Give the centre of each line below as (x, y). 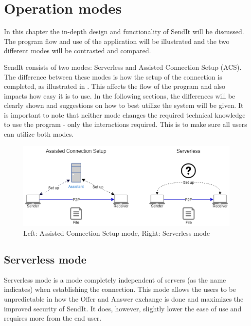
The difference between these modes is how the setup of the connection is (113, 76)
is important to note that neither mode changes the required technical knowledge (125, 114)
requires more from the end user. (53, 318)
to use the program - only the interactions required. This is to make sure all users (125, 124)
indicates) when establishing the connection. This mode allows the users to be (120, 289)
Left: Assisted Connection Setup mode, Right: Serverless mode (117, 233)
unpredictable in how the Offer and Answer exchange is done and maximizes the (124, 299)
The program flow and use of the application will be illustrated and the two (117, 41)
